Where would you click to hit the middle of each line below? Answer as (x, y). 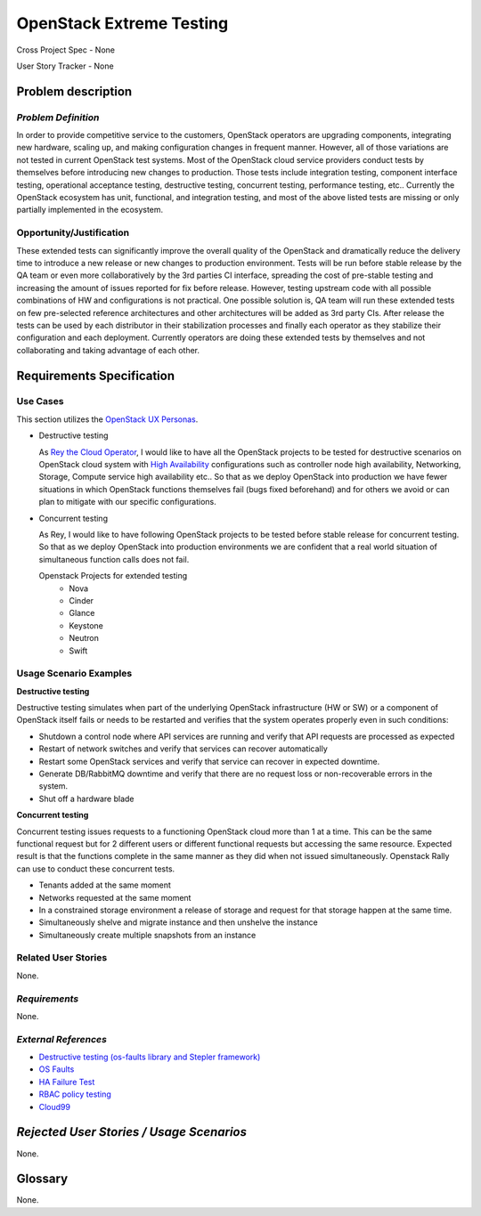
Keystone (86, 625)
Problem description (74, 91)
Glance (82, 613)
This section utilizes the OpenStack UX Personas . (107, 419)
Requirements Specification (96, 375)
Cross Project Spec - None (66, 50)
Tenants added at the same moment (105, 885)
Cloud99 (55, 1107)
